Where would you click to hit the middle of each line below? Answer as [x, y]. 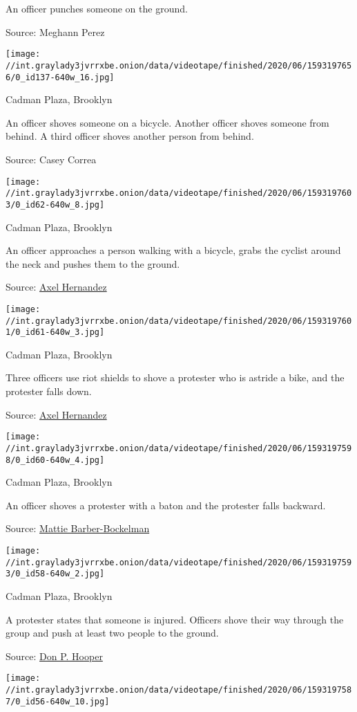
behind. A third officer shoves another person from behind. [130, 136]
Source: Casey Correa [51, 159]
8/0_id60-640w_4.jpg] [55, 460]
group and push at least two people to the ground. [112, 633]
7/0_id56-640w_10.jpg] [58, 701]
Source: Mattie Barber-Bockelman [78, 528]
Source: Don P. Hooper [54, 656]
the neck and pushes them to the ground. [93, 263]
